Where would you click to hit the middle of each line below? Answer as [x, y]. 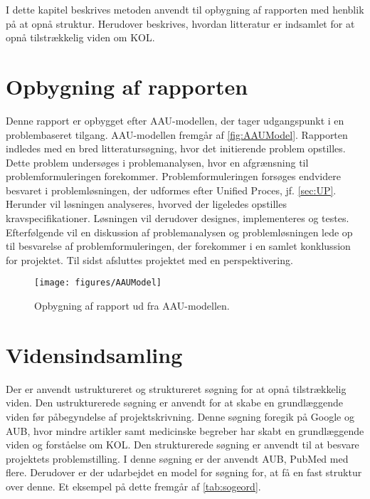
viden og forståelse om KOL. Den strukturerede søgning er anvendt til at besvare [183, 445]
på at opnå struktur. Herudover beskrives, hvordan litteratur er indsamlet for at [180, 23]
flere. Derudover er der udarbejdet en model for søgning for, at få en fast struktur [184, 472]
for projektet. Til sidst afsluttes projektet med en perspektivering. [149, 259]
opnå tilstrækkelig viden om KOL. [80, 37]
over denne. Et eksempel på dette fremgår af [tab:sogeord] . [133, 486]
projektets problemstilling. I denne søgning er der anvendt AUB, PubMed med [177, 458]
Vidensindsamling [94, 354]
